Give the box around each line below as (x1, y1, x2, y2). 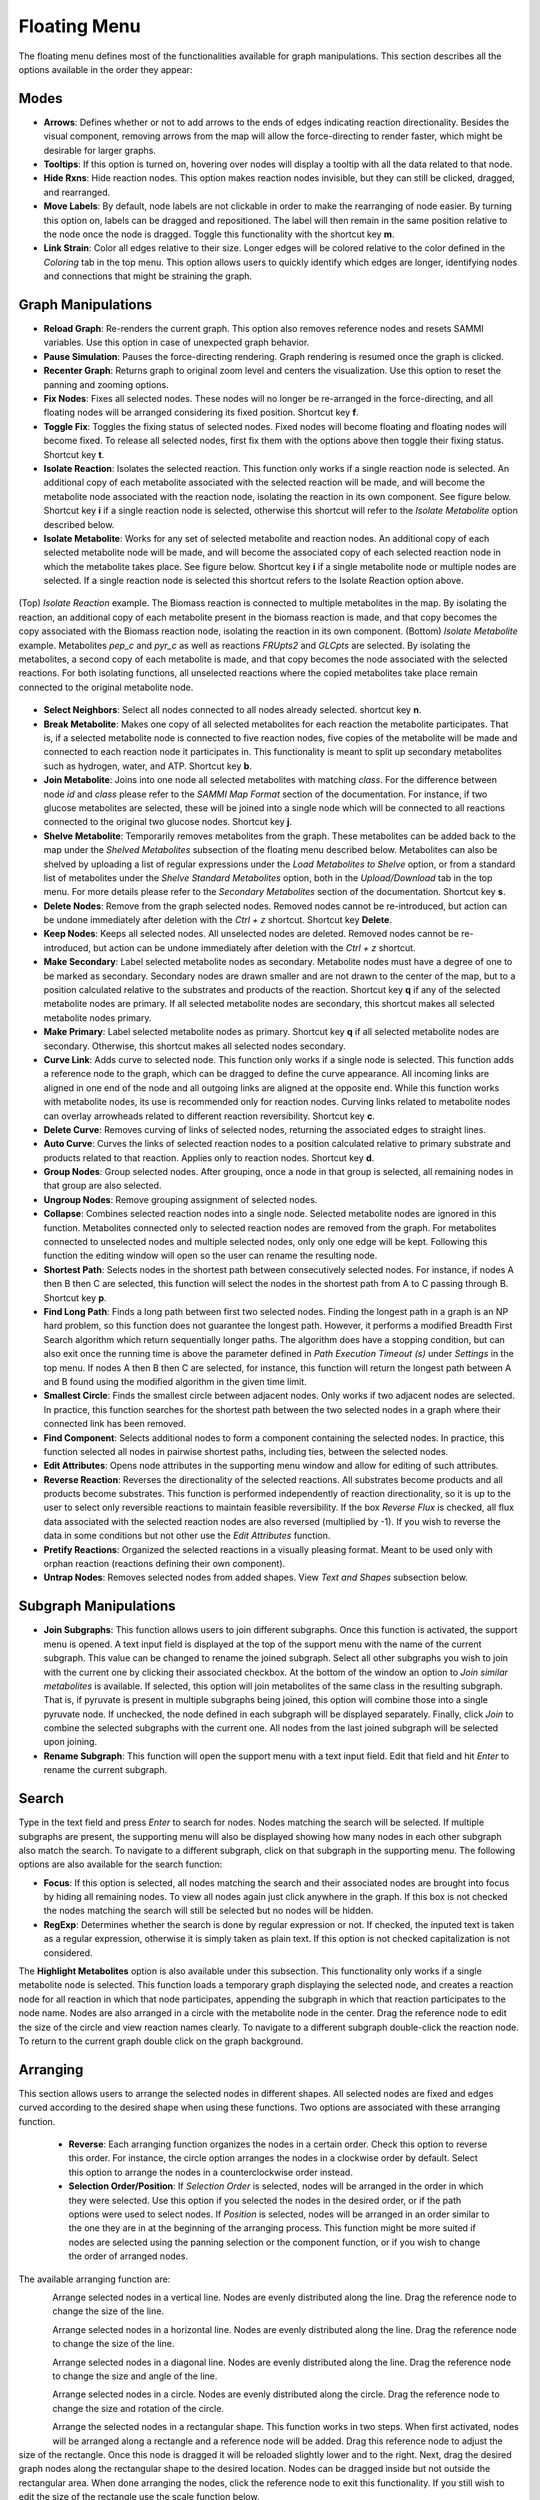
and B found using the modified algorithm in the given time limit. (43, 1375, 307, 1387)
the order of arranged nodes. (68, 2250, 189, 2262)
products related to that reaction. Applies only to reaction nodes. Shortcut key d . (43, 1151, 375, 1164)
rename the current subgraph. (43, 1764, 168, 1776)
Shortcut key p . (43, 1291, 107, 1304)
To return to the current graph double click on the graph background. (18, 2035, 304, 2047)
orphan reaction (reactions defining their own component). (43, 1558, 286, 1570)
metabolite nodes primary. (43, 1011, 152, 1024)
